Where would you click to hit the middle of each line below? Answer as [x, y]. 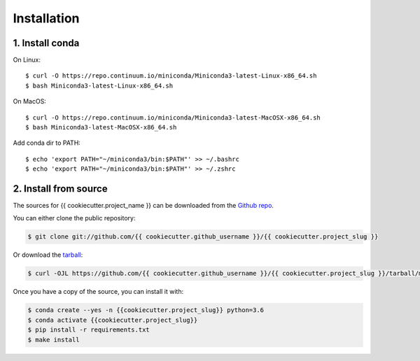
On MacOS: [30, 101]
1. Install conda [46, 43]
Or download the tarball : [48, 255]
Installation [46, 18]
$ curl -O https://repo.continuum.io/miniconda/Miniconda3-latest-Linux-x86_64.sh [171, 76]
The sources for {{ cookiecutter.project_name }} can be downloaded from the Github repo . [143, 206]
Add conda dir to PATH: [47, 143]
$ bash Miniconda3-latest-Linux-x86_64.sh [99, 85]
